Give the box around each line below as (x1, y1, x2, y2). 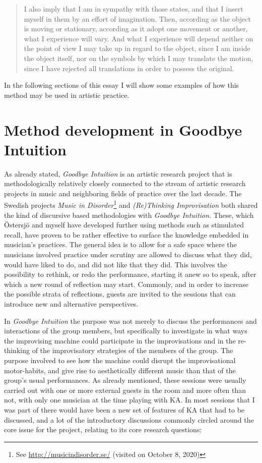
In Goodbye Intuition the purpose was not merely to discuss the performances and (4, 315, 257, 326)
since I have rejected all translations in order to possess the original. (24, 63, 234, 73)
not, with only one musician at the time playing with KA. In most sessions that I (4, 394, 255, 405)
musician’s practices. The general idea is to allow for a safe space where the (4, 239, 237, 250)
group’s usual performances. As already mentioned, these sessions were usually (4, 375, 246, 385)
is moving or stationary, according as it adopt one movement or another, (24, 23, 248, 34)
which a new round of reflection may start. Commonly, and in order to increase (4, 278, 248, 289)
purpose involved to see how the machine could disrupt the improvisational (4, 355, 236, 365)
